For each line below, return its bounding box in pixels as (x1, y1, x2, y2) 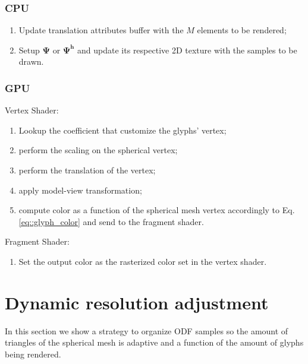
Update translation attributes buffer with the (18, 24, 184, 36)
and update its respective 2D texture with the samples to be (77, 43, 297, 56)
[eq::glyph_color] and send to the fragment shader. (18, 215, 204, 227)
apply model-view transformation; (18, 183, 142, 196)
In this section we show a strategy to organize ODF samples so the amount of (5, 324, 288, 337)
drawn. (18, 55, 44, 68)
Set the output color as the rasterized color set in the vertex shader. (18, 255, 267, 267)
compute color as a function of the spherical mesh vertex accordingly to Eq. (18, 204, 295, 216)
